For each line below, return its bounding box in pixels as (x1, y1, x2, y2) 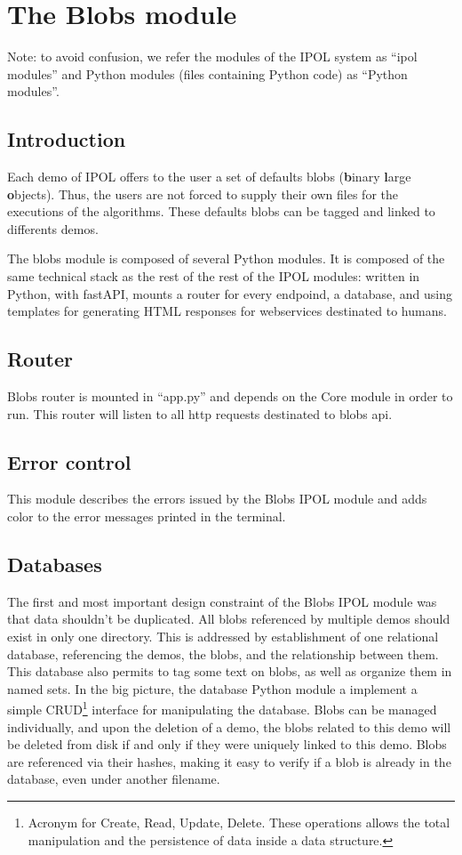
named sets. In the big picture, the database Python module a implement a (7, 679, 418, 698)
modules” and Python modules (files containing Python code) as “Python (7, 64, 408, 83)
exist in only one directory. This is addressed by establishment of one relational (7, 627, 439, 646)
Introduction (7, 125, 126, 153)
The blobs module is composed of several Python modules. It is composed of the (7, 249, 445, 268)
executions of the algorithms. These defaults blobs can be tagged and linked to (7, 202, 435, 221)
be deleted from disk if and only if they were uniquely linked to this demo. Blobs (7, 735, 447, 754)
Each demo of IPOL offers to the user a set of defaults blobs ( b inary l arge (7, 167, 411, 186)
